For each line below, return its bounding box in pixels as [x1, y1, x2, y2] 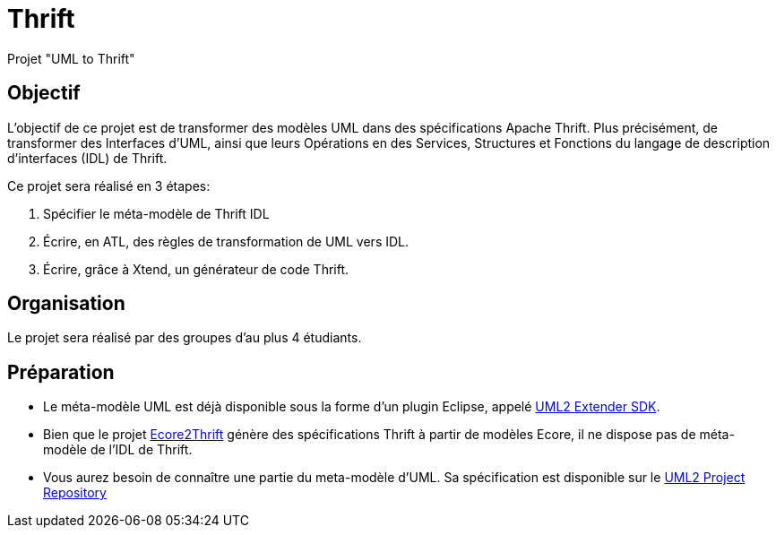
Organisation [7, 292, 125, 315]
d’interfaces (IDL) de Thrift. [7, 150, 168, 166]
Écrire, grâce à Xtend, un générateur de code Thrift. [43, 261, 349, 277]
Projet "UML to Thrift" [7, 50, 135, 66]
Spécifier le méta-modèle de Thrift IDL [43, 205, 270, 221]
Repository [43, 485, 107, 501]
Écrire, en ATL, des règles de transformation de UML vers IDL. [43, 233, 410, 249]
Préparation [7, 360, 115, 384]
